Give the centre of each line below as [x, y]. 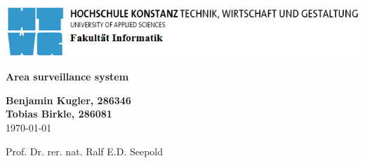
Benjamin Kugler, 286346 [68, 100]
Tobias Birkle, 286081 [59, 114]
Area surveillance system [67, 77]
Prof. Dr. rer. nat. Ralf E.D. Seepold [85, 151]
